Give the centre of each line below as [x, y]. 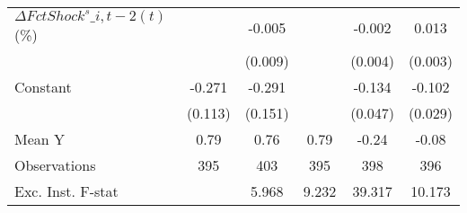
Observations [55, 165]
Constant [43, 87]
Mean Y [40, 139]
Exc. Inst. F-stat [66, 191]
